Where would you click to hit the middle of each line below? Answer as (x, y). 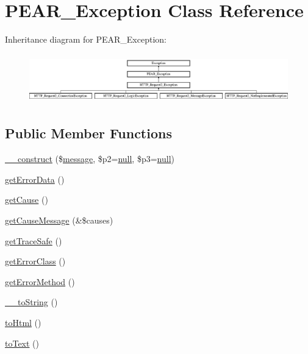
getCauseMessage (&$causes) (59, 220)
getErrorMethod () (40, 281)
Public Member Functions (88, 133)
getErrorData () (35, 179)
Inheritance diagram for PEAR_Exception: (86, 39)
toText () (22, 343)
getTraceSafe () (34, 240)
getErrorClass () (35, 261)
